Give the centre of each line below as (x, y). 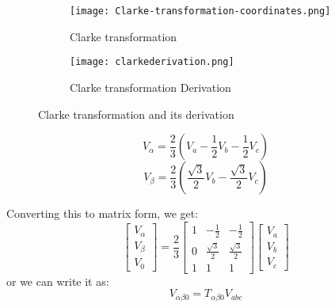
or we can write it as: (58, 281)
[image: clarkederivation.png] (152, 62)
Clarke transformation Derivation (150, 87)
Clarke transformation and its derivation (136, 114)
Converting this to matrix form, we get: (103, 213)
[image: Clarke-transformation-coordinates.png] (200, 11)
